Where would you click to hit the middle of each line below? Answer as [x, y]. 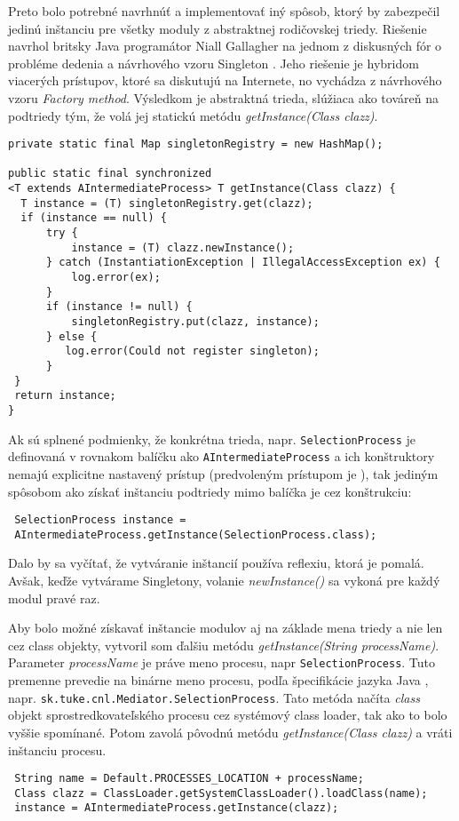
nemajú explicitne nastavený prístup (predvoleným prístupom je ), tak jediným [223, 473]
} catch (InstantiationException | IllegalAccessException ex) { [243, 263]
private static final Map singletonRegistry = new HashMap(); [196, 144]
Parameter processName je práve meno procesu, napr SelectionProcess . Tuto [222, 662]
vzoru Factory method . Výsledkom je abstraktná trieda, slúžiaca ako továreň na [223, 97]
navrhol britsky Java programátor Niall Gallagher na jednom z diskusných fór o [225, 46]
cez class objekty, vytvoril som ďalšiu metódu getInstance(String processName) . [224, 645]
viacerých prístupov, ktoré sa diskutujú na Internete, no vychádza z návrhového [225, 80]
